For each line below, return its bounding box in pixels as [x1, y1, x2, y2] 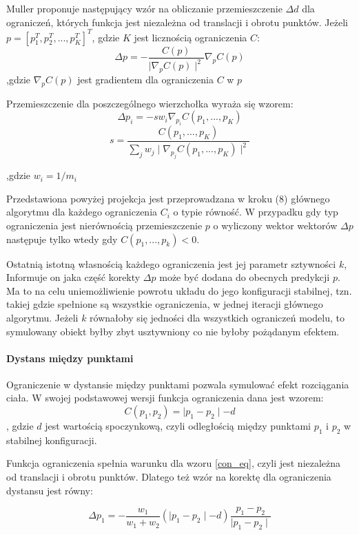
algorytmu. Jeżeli [6, 310, 79, 324]
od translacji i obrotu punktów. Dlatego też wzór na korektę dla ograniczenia [6, 470, 331, 484]
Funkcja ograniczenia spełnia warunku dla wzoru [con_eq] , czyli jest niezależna [6, 456, 341, 470]
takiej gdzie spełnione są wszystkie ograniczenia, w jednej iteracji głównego [6, 297, 323, 311]
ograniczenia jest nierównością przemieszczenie [6, 218, 203, 232]
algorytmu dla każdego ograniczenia [6, 204, 158, 219]
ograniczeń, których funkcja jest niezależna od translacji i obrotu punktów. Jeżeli [6, 14, 348, 29]
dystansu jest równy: [6, 483, 93, 497]
